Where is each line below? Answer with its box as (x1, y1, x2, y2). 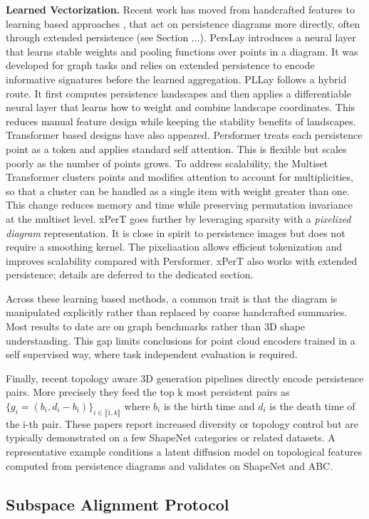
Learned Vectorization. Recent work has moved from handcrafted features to (6, 2, 355, 16)
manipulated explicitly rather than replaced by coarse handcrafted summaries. (6, 305, 348, 320)
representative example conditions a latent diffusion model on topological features (6, 444, 363, 459)
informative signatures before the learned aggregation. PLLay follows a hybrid (6, 71, 347, 86)
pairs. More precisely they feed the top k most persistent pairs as (6, 384, 290, 399)
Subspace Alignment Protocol (6, 493, 229, 515)
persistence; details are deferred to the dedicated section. (6, 267, 254, 282)
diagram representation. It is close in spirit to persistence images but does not (6, 225, 345, 240)
